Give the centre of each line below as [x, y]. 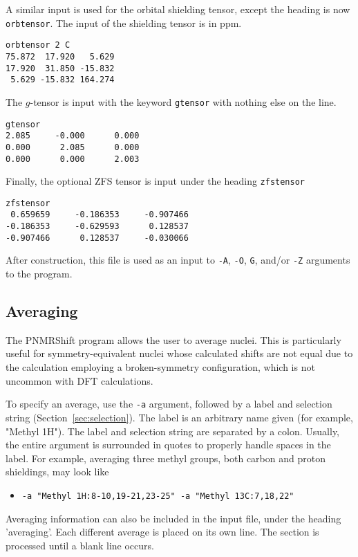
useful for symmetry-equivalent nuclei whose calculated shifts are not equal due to [179, 353]
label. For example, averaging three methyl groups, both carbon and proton [166, 458]
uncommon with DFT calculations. [79, 380]
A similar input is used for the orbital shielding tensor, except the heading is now [178, 9]
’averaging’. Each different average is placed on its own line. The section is [162, 532]
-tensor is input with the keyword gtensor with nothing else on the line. [183, 101]
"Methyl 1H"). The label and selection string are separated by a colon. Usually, [173, 431]
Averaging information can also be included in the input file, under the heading [173, 518]
